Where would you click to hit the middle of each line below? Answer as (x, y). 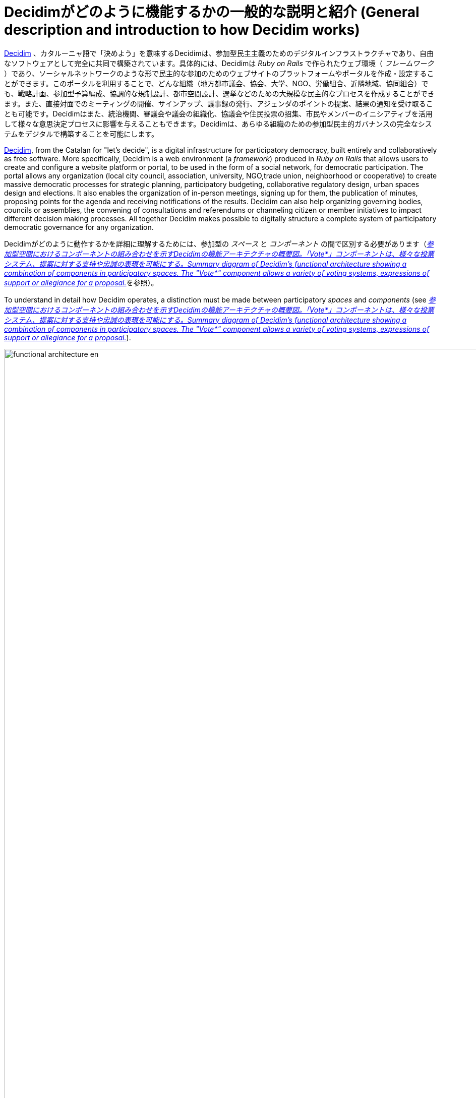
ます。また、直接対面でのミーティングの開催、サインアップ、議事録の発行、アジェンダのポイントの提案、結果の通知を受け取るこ (219, 103)
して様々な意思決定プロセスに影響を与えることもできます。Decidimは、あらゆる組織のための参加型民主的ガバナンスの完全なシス (218, 124)
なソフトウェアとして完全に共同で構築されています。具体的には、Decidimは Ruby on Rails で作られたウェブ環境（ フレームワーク (219, 63)
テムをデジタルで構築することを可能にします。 (81, 134)
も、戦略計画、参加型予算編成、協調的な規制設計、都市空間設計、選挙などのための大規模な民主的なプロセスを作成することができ (219, 93)
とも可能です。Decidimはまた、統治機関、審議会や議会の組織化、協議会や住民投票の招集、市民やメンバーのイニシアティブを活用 (218, 113)
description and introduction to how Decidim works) (182, 30)
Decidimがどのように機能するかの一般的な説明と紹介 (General (212, 12)
